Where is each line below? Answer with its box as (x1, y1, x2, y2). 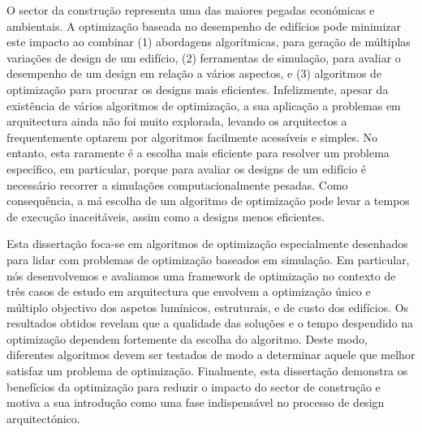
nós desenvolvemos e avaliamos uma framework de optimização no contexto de (6, 267, 396, 284)
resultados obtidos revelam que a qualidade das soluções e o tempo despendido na (6, 314, 414, 331)
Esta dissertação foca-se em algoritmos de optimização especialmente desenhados (6, 235, 408, 252)
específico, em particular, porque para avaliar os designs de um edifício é (6, 160, 367, 177)
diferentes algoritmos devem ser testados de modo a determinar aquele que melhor (6, 346, 416, 363)
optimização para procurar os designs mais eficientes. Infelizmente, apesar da (6, 80, 389, 97)
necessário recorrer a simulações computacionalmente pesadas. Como (6, 176, 348, 193)
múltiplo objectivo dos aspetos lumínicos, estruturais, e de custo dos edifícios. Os (6, 298, 409, 315)
